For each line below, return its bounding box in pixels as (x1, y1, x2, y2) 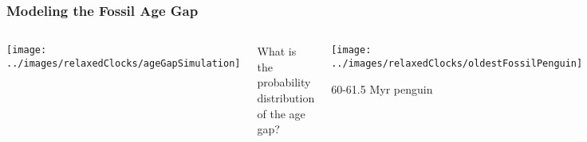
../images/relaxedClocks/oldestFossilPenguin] (331, 57, 583, 69)
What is (257, 43, 297, 59)
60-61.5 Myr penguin (331, 80, 433, 97)
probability (257, 74, 311, 90)
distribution (257, 90, 315, 106)
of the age (257, 105, 305, 121)
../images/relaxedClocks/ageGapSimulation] (6, 57, 241, 69)
